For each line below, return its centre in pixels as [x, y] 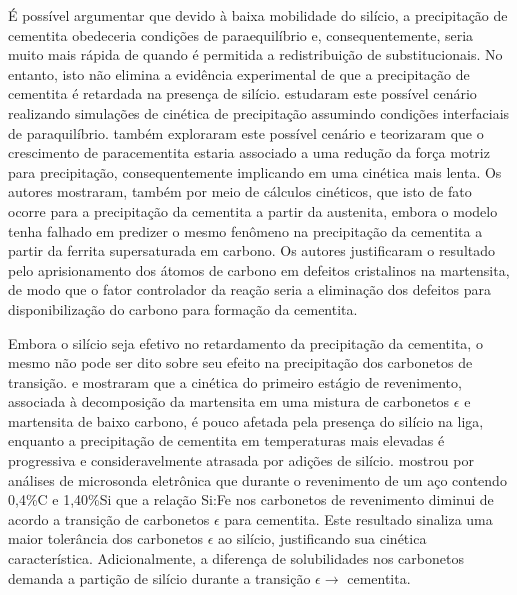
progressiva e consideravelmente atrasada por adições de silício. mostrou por [241, 460]
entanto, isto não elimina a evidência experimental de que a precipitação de [239, 73]
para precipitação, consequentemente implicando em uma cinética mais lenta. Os [255, 171]
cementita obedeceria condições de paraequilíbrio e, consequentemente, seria [241, 34]
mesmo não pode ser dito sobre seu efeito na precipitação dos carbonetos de [240, 362]
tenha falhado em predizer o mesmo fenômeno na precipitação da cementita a [245, 230]
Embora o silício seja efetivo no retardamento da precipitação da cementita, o [245, 342]
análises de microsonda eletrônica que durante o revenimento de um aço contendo [257, 479]
